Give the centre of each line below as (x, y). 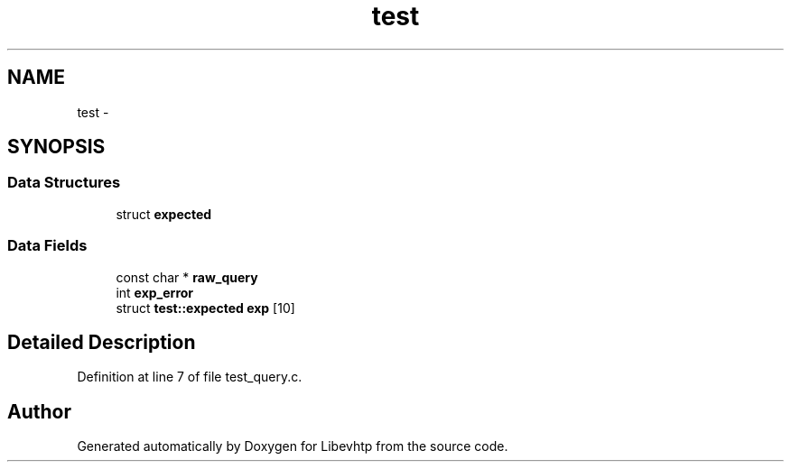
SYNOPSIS (56, 147)
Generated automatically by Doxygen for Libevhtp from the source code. (293, 446)
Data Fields (47, 246)
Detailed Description (102, 342)
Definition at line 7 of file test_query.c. (190, 377)
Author (39, 411)
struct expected (164, 214)
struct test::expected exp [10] (205, 308)
